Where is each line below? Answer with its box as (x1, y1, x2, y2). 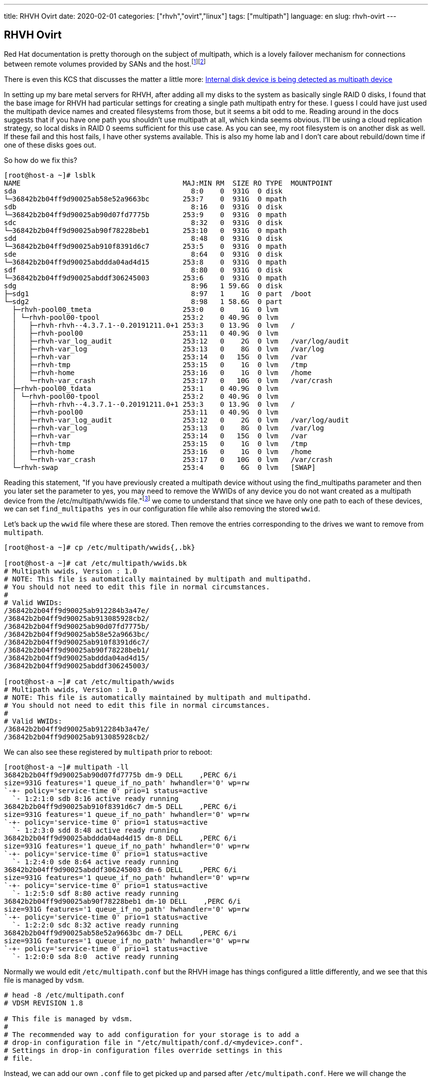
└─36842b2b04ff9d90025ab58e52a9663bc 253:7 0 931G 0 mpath (4, 194, 287, 203)
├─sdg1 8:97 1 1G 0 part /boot (4, 289, 312, 298)
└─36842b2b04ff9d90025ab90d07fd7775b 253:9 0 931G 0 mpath (4, 210, 287, 219)
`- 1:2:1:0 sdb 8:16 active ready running (12, 795, 179, 803)
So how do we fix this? (4, 155, 77, 164)
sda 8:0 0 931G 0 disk (4, 187, 283, 195)
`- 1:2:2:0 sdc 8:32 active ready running (12, 921, 179, 929)
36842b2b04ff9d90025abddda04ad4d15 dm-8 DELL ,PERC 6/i (4, 834, 237, 843)
